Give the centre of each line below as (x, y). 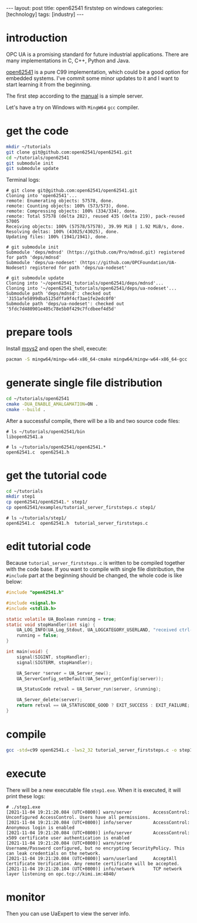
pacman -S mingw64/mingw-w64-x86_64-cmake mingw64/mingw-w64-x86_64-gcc (97, 359)
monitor (26, 897)
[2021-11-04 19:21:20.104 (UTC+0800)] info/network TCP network (94, 869)
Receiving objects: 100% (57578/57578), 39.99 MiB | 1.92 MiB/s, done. (95, 227)
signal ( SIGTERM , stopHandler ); (55, 662)
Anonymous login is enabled (40, 828)
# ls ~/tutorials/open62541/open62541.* (56, 447)
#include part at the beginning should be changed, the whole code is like (94, 575)
